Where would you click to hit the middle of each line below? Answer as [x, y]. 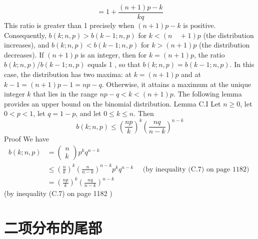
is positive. [199, 25]
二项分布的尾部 [53, 227]
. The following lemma [207, 94]
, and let [88, 113]
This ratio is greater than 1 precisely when [69, 25]
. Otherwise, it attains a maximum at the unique [176, 84]
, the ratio [209, 54]
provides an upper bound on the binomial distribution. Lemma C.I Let [112, 103]
